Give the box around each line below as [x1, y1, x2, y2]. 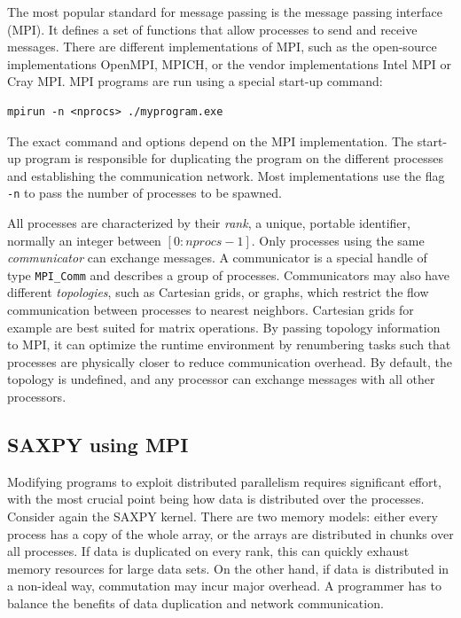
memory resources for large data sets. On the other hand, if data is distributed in [7, 559, 449, 577]
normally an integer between [7, 231, 161, 249]
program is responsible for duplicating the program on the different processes [25, 149, 443, 168]
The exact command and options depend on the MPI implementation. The [7, 131, 413, 150]
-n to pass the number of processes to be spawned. [7, 184, 282, 202]
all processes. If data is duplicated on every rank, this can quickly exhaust [7, 542, 410, 560]
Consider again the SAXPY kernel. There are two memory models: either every [7, 506, 438, 525]
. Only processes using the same [251, 231, 425, 249]
